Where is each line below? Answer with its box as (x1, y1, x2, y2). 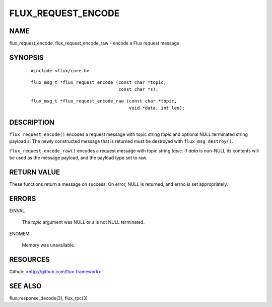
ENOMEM (9, 230, 30, 237)
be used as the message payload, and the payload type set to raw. (9, 155, 148, 161)
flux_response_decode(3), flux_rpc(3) (9, 295, 88, 301)
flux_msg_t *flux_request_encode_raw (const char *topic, (31, 98, 177, 104)
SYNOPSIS (9, 53, 44, 62)
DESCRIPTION (9, 118, 55, 126)
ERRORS (9, 194, 36, 203)
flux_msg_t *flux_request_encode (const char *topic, (31, 79, 166, 85)
